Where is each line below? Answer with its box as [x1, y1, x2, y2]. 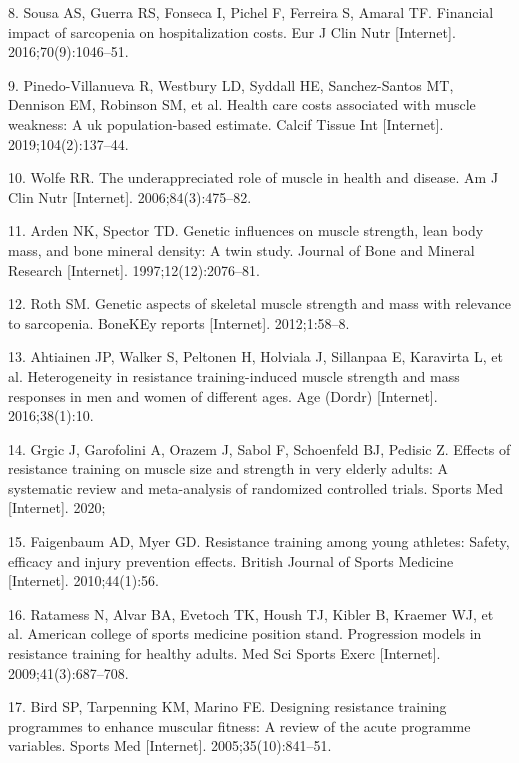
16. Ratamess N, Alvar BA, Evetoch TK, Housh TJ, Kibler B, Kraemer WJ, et [8, 603, 494, 624]
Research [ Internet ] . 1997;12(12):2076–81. [8, 259, 260, 280]
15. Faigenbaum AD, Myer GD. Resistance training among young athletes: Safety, [8, 531, 510, 552]
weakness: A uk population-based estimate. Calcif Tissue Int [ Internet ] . [8, 113, 444, 134]
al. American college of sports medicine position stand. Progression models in [8, 623, 482, 644]
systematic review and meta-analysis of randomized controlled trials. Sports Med [8, 477, 503, 498]
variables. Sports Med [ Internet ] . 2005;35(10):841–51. [8, 735, 332, 756]
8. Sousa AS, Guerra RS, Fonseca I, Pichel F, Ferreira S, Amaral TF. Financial [8, 2, 494, 22]
